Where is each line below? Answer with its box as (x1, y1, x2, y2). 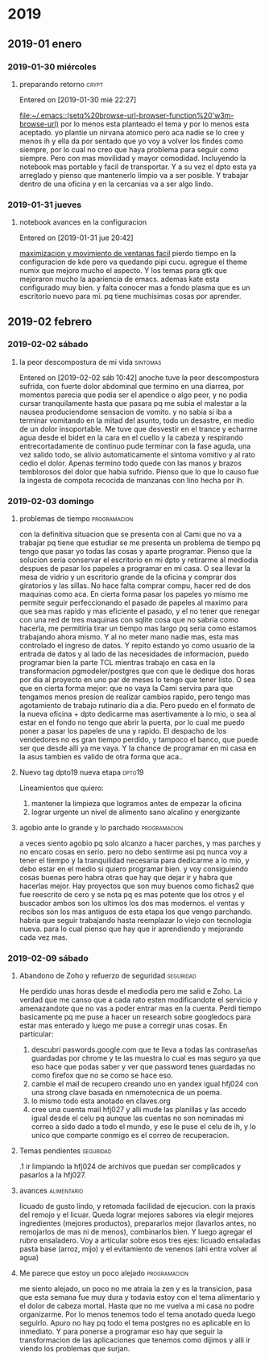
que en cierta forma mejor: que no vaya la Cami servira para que (19, 684, 234, 693)
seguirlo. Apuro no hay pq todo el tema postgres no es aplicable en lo (19, 1318, 250, 1328)
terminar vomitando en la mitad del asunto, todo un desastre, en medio (19, 416, 255, 425)
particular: (19, 1029, 54, 1039)
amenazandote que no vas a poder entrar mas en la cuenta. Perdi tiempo (19, 1003, 262, 1013)
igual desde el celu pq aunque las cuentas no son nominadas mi (31, 1113, 245, 1123)
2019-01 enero (7, 37, 82, 51)
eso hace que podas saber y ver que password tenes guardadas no (31, 1062, 255, 1072)
